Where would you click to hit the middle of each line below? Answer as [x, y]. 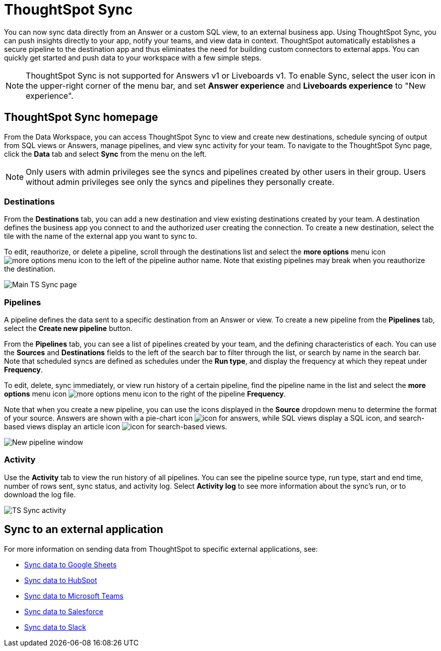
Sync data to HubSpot [61, 580]
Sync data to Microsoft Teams [74, 596]
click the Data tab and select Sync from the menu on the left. [105, 154]
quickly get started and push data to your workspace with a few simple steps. [133, 57]
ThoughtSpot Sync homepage [81, 117]
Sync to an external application [84, 530]
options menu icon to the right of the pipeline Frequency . [145, 394]
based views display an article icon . [116, 427]
